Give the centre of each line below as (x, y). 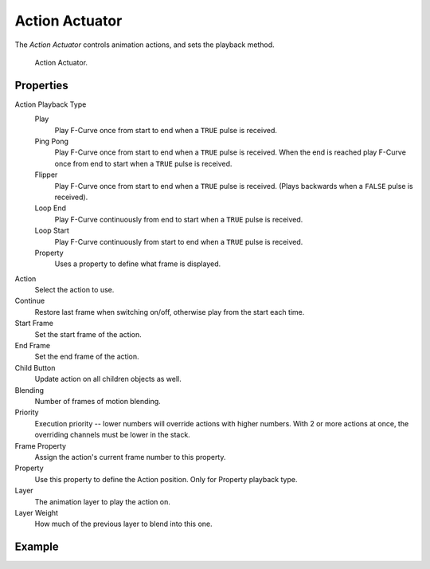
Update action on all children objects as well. (108, 379)
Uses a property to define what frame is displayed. (138, 264)
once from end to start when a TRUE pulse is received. (143, 163)
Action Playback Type (51, 104)
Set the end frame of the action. (87, 357)
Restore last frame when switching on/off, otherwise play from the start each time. (170, 312)
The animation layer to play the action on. (102, 501)
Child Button (35, 367)
